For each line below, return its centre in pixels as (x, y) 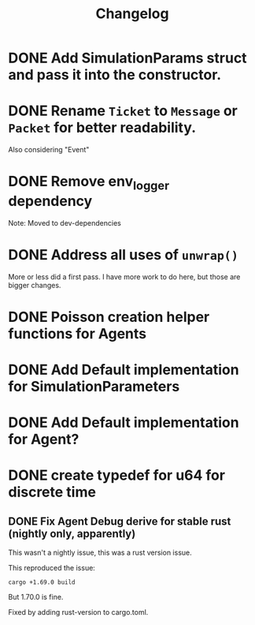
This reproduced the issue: (52, 568)
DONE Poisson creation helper (109, 317)
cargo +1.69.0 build (42, 582)
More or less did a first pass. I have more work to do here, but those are (124, 276)
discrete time (52, 492)
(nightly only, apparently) (72, 533)
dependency (50, 201)
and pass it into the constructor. (115, 75)
